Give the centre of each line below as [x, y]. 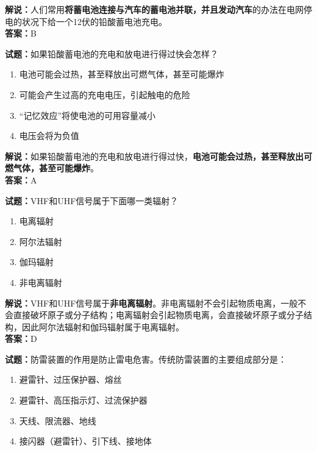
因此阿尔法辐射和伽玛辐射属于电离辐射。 [103, 326]
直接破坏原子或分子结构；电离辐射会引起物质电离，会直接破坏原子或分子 [158, 315]
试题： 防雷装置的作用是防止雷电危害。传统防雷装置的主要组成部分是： [146, 359]
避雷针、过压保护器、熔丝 [70, 379]
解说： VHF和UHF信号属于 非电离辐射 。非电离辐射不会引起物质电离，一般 [151, 303]
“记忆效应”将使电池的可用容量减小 [87, 115]
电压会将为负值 [49, 136]
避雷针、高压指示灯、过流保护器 [83, 400]
